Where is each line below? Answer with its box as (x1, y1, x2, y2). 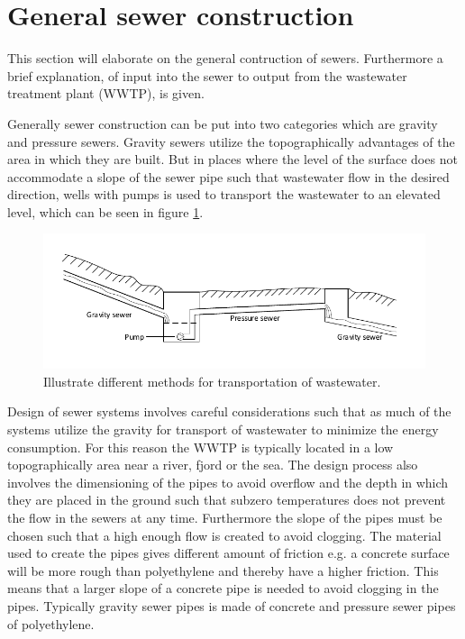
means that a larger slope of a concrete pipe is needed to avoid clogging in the (7, 579, 439, 598)
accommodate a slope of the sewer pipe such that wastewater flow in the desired (7, 167, 450, 186)
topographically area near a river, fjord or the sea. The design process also (7, 455, 418, 474)
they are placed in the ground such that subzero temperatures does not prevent (7, 490, 446, 509)
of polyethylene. (7, 614, 95, 633)
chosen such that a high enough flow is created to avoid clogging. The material (7, 525, 442, 544)
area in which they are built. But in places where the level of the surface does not (7, 150, 458, 169)
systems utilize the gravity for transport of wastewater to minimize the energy (7, 419, 439, 438)
